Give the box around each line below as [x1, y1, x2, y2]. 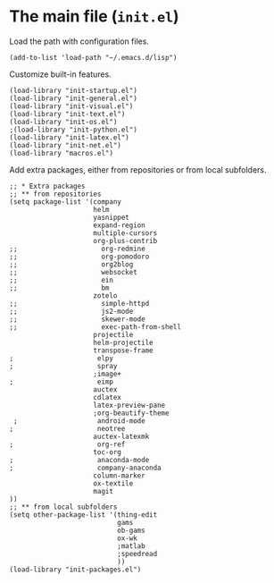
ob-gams [117, 526, 145, 535]
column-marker [93, 471, 145, 480]
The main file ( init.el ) [9, 6, 180, 27]
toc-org [93, 447, 122, 457]
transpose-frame [93, 346, 154, 355]
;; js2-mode [9, 307, 134, 316]
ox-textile [93, 478, 134, 488]
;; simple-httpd [9, 299, 150, 308]
